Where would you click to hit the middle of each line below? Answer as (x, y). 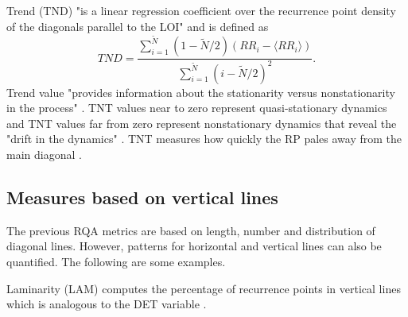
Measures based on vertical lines (142, 197)
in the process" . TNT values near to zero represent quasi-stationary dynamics (197, 108)
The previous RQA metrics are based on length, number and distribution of (191, 230)
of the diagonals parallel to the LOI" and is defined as (138, 26)
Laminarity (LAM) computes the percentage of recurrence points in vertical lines (204, 288)
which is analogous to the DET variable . (107, 304)
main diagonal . (44, 154)
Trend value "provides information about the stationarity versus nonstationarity (201, 92)
